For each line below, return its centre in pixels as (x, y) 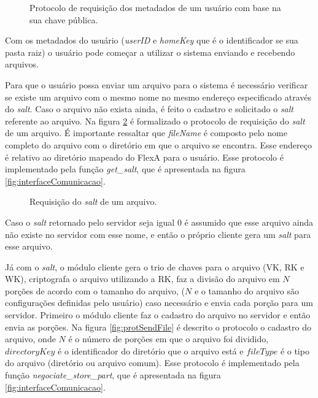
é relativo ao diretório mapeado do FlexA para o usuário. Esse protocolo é (144, 157)
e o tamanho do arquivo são (247, 290)
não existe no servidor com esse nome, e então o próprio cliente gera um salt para (158, 234)
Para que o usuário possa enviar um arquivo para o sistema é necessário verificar (157, 84)
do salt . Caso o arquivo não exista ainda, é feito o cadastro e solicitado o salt (149, 109)
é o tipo (295, 350)
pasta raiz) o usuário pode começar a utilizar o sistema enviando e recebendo (150, 52)
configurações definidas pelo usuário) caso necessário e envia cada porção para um (159, 303)
